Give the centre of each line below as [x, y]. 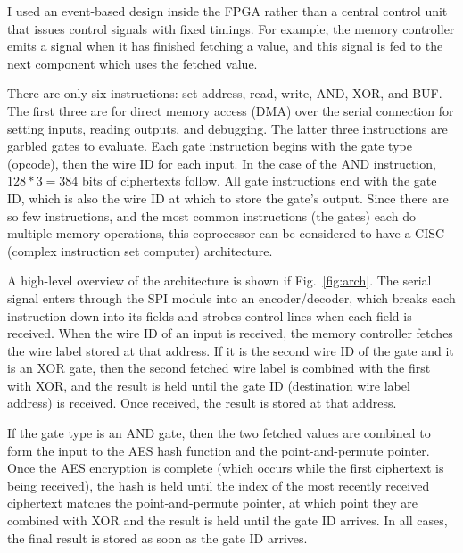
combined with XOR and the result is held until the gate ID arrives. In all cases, [227, 520]
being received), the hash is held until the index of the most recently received [219, 485]
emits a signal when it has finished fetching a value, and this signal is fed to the [225, 46]
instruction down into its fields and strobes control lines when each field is [210, 315]
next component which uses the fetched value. [132, 63]
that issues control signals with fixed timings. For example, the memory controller [231, 28]
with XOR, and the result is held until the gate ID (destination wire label [209, 385]
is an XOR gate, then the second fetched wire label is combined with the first [219, 368]
